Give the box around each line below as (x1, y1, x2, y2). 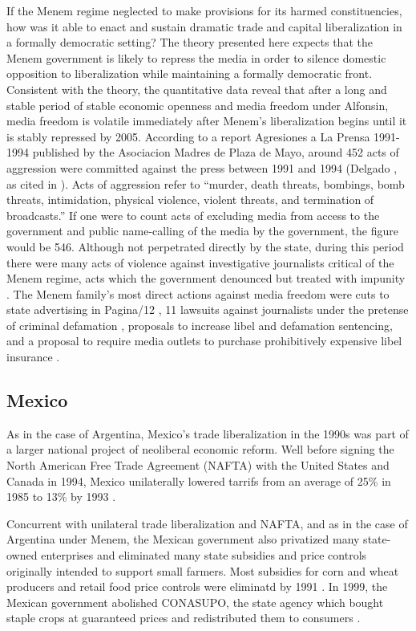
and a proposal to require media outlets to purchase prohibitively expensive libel (6, 332, 402, 349)
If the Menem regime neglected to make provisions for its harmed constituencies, (6, 2, 402, 18)
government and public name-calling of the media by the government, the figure (6, 222, 398, 239)
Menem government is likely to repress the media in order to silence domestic (6, 49, 386, 66)
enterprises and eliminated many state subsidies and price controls (41, 547, 367, 564)
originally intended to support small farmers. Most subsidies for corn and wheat (6, 562, 399, 579)
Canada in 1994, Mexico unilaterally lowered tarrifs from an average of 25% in (6, 472, 391, 489)
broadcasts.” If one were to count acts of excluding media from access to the (6, 206, 380, 223)
